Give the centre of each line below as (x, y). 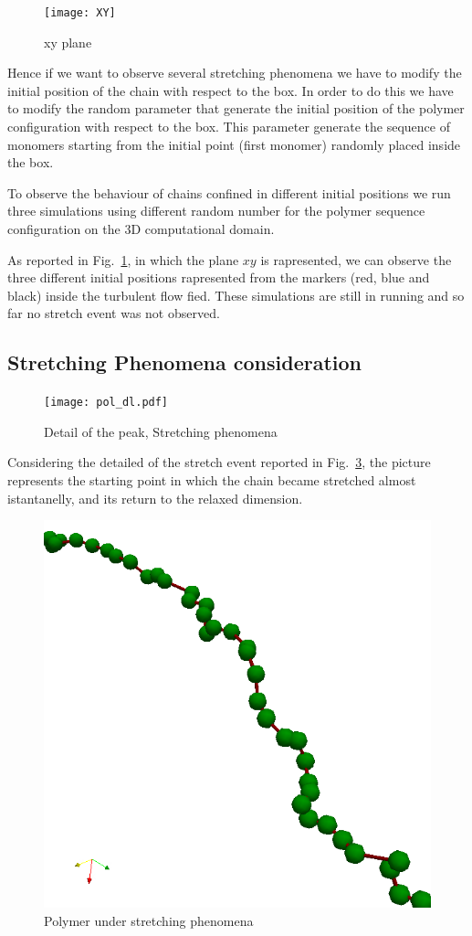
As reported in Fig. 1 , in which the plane (123, 259)
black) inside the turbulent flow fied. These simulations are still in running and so (236, 295)
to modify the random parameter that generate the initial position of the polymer (236, 108)
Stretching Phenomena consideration (185, 362)
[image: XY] (80, 13)
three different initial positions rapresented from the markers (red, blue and (219, 277)
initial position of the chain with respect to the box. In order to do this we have (231, 90)
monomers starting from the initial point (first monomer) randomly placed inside (234, 144)
